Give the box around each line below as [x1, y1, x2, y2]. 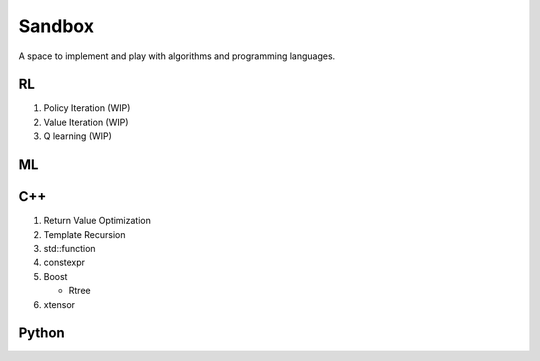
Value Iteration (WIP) [43, 116, 129, 128]
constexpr [43, 256, 85, 269]
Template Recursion [43, 228, 126, 240]
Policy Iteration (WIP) [43, 102, 131, 114]
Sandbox [18, 15, 95, 37]
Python [18, 325, 65, 342]
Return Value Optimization [43, 215, 152, 227]
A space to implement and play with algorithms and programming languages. [18, 50, 336, 62]
